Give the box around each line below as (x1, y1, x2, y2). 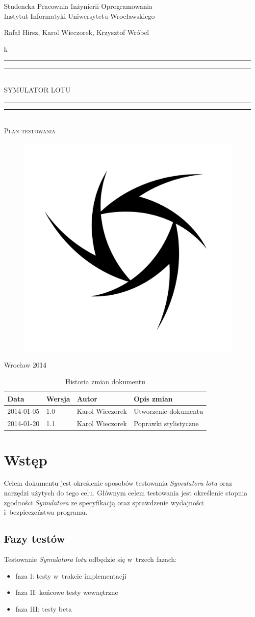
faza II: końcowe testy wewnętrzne (15, 587, 118, 597)
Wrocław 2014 (4, 360, 47, 370)
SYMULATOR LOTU (4, 84, 71, 94)
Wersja (46, 393, 70, 403)
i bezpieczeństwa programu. (4, 507, 88, 517)
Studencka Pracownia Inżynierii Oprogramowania (4, 1, 153, 11)
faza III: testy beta (15, 603, 72, 614)
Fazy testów (4, 531, 65, 546)
